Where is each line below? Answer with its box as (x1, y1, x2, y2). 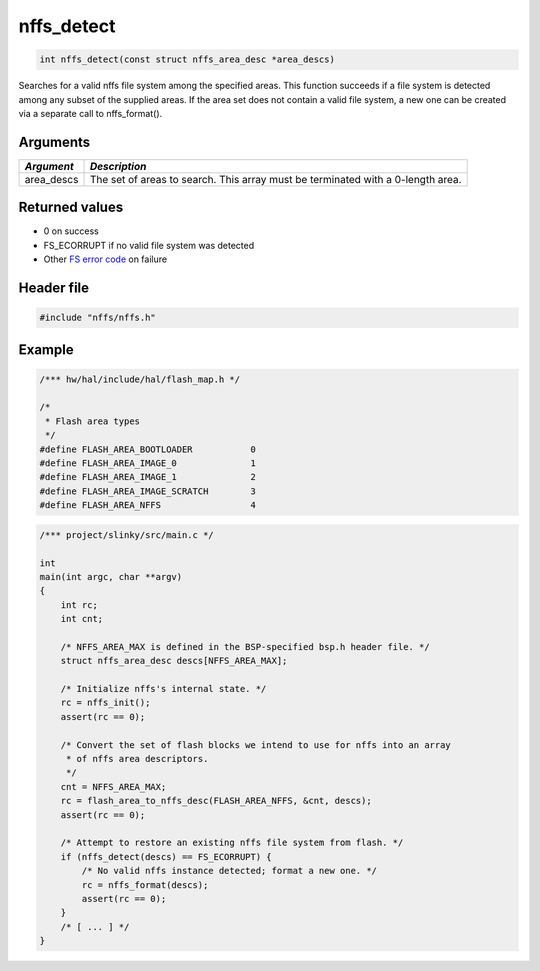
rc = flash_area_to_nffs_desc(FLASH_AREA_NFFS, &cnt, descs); (60, 795, 372, 807)
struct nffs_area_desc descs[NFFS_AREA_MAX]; (60, 655, 288, 667)
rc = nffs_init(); (60, 697, 151, 709)
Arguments (18, 133, 91, 150)
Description (89, 159, 147, 173)
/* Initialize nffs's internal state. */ (60, 683, 267, 695)
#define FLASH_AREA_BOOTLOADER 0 (39, 443, 257, 455)
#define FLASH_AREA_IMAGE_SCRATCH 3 (39, 485, 257, 497)
